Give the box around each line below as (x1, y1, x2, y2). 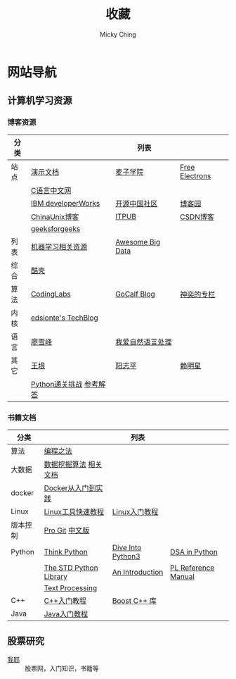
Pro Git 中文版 (44, 525, 90, 535)
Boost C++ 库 (112, 596, 157, 606)
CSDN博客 (180, 212, 214, 222)
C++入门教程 (44, 596, 86, 606)
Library (44, 571, 68, 581)
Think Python (44, 547, 88, 556)
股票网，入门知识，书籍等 (25, 664, 99, 673)
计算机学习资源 (7, 94, 72, 106)
